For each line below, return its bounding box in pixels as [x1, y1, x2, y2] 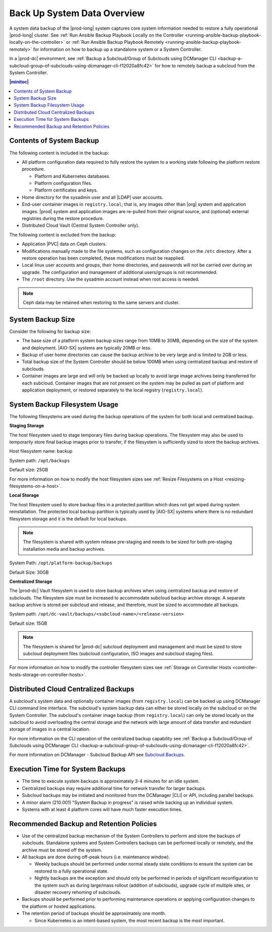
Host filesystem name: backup [9, 448, 73, 454]
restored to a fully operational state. [34, 868, 109, 874]
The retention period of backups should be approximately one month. [22, 910, 166, 916]
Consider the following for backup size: [9, 328, 91, 335]
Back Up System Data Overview [9, 8, 145, 19]
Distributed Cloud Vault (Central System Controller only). [22, 222, 140, 229]
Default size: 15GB [9, 620, 47, 626]
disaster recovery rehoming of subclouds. [34, 889, 121, 895]
